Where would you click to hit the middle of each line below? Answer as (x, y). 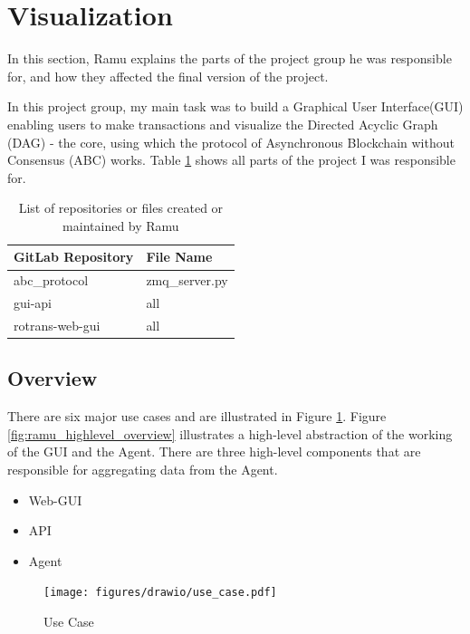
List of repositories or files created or (121, 208)
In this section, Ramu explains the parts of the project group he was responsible (230, 58)
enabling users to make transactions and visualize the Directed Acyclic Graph (223, 124)
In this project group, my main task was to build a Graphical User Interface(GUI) (235, 106)
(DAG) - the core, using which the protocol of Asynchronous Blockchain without (231, 142)
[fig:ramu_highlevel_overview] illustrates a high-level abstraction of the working (230, 433)
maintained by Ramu (121, 225)
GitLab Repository (74, 257)
